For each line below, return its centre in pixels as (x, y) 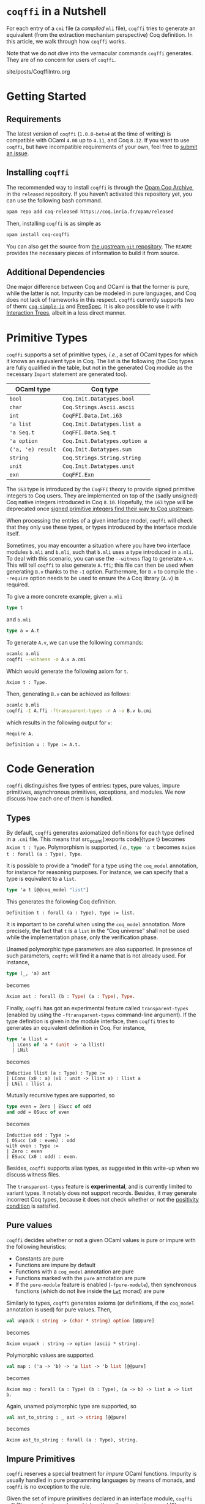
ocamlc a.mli (23, 654)
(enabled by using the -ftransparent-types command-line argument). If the (101, 1015)
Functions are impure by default (55, 1265)
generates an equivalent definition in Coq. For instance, (76, 1027)
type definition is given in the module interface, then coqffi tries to (91, 1021)
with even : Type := (33, 1146)
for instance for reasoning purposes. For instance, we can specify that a (97, 872)
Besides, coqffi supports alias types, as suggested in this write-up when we (103, 1168)
